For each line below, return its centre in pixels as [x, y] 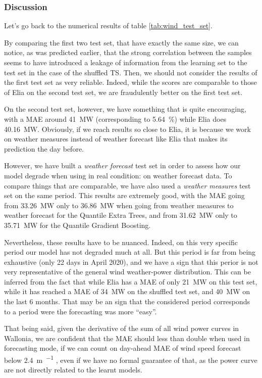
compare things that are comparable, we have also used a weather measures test [127, 185]
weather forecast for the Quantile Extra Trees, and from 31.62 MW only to [121, 215]
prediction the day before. [44, 148]
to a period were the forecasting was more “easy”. [81, 311]
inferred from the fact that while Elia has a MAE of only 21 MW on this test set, [131, 281]
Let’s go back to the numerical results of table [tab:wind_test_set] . [108, 26]
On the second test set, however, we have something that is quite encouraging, [125, 109]
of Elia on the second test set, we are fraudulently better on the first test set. [123, 92]
